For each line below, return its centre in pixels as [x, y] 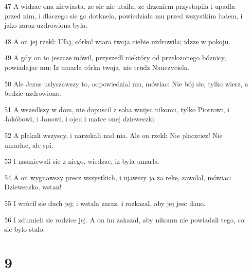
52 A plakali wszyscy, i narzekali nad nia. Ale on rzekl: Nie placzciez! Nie [114, 135]
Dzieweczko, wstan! [33, 187]
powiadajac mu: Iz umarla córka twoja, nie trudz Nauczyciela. [97, 67]
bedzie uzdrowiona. [33, 93]
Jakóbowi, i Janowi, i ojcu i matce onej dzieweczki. [80, 119]
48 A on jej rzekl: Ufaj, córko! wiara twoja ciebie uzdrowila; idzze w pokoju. [117, 41]
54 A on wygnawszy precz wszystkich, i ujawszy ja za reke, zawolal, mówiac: [118, 177]
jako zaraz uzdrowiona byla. [46, 25]
